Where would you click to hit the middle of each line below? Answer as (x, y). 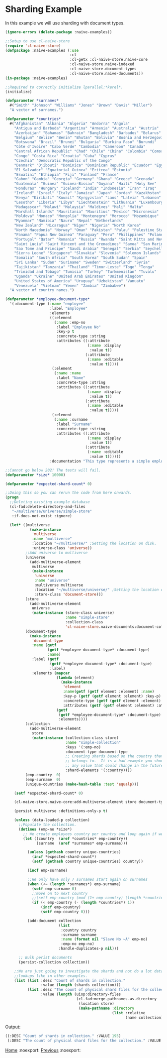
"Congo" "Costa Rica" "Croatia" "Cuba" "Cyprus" (65, 156)
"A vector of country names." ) (42, 290)
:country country (79, 930)
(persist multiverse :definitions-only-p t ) (61, 811)
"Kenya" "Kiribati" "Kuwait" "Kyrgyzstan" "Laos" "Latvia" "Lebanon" (88, 198)
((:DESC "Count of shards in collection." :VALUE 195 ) (63, 1036)
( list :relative (128, 1013)
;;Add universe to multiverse (56, 553)
